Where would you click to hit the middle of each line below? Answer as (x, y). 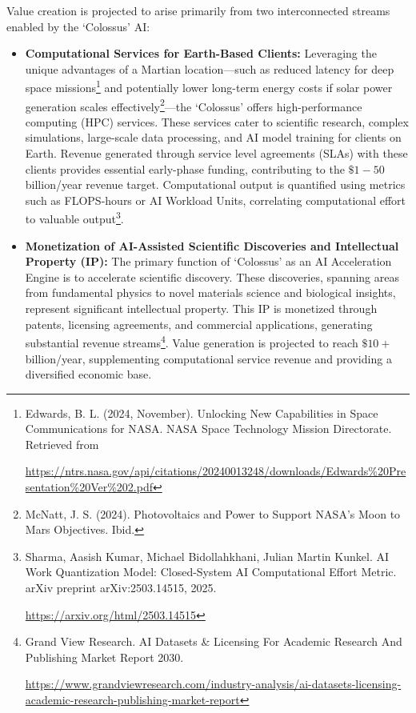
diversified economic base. (88, 374)
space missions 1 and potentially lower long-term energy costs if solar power (209, 86)
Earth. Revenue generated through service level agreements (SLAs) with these (216, 153)
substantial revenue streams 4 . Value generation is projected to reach (192, 341)
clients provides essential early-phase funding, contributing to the (185, 168)
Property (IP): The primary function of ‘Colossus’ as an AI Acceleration (208, 261)
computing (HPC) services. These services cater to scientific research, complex (217, 121)
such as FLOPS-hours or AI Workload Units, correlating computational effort (216, 200)
